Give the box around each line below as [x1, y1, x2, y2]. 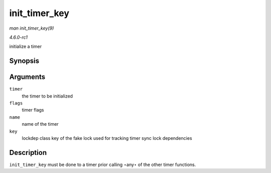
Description [9, 148, 47, 157]
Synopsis [9, 57, 40, 65]
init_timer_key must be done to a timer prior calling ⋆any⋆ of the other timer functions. [9, 161, 196, 167]
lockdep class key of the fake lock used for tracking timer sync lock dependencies [22, 135, 193, 141]
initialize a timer [9, 43, 42, 50]
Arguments [9, 73, 46, 81]
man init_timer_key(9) [9, 25, 54, 31]
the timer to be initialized [22, 93, 73, 99]
